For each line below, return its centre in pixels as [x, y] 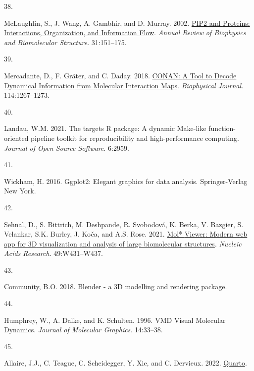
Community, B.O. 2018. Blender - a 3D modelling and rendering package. [116, 286]
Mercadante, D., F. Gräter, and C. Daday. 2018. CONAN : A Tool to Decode [120, 75]
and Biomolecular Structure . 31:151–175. [65, 42]
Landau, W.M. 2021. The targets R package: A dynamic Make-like [105, 128]
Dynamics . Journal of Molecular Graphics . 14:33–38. [83, 330]
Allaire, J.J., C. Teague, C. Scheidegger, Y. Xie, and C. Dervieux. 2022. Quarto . [126, 363]
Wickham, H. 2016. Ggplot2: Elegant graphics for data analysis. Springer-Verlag [126, 181]
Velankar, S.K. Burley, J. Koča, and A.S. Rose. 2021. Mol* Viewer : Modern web [126, 234]
